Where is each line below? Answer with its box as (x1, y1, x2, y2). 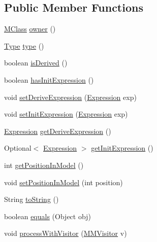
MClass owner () (4, 23, 56, 34)
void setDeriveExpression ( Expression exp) (4, 91, 137, 102)
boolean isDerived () (4, 57, 68, 68)
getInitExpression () (91, 143, 153, 153)
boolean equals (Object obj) (4, 211, 91, 221)
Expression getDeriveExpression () (4, 125, 111, 136)
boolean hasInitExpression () (4, 74, 94, 85)
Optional (4, 143, 32, 153)
